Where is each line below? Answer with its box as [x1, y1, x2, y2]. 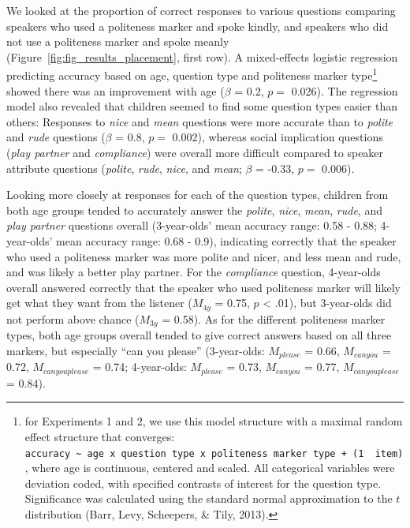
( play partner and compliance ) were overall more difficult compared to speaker [6, 144, 384, 160]
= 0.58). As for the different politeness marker [162, 310, 386, 327]
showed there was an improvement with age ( [6, 82, 225, 99]
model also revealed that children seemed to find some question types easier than [6, 98, 397, 114]
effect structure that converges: [24, 428, 175, 444]
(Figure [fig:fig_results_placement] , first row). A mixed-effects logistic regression [6, 48, 398, 65]
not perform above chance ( [6, 310, 140, 327]
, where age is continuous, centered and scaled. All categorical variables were [24, 459, 395, 476]
